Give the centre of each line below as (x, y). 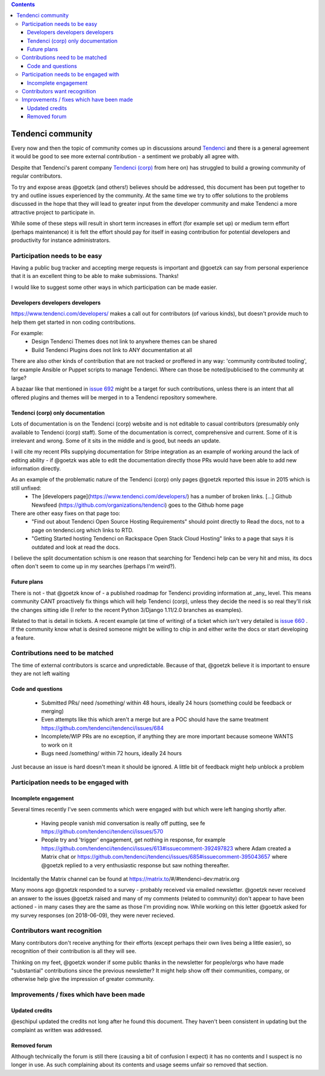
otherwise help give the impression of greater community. (83, 979)
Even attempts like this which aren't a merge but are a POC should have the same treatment (155, 720)
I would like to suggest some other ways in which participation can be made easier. (114, 287)
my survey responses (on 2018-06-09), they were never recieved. (93, 915)
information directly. (36, 469)
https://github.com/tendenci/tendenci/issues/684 (103, 728)
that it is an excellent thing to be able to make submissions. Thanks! (95, 276)
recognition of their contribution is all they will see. (74, 951)
